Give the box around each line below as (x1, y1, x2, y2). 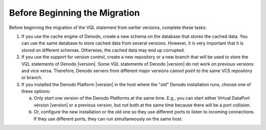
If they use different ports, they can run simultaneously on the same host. (33, 116, 183, 122)
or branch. (21, 75, 43, 80)
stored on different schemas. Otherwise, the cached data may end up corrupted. (21, 47, 185, 53)
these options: (21, 88, 51, 94)
